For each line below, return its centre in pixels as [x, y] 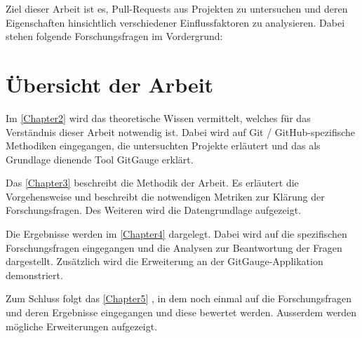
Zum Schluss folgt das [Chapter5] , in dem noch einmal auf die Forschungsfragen [179, 298]
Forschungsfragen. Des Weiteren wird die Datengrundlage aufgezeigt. [154, 210]
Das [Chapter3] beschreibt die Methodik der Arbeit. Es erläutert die [152, 183]
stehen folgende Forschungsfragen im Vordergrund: [114, 36]
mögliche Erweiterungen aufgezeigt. [82, 326]
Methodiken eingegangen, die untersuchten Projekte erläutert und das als [163, 146]
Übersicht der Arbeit [110, 84]
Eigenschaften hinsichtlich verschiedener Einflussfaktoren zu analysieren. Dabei [175, 22]
